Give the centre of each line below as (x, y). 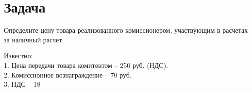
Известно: (18, 56)
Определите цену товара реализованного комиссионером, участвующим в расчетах (126, 30)
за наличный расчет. (34, 39)
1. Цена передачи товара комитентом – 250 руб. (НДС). (86, 65)
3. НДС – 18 (22, 84)
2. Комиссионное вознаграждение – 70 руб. (68, 74)
